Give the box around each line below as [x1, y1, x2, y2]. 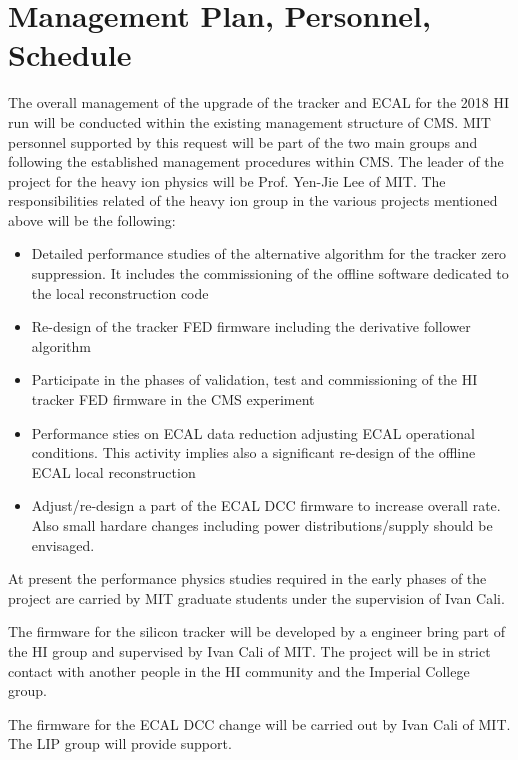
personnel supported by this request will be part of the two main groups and [8, 131, 478, 152]
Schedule [8, 34, 132, 75]
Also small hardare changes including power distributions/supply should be [31, 515, 493, 535]
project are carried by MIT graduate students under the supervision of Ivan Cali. [8, 587, 505, 608]
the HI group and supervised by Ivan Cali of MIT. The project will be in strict [8, 640, 491, 661]
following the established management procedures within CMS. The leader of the [8, 151, 504, 172]
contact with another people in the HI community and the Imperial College [8, 660, 470, 681]
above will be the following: [8, 209, 176, 230]
